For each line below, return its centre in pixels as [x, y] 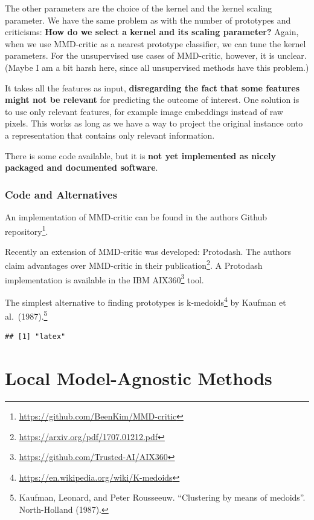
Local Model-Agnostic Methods [139, 378]
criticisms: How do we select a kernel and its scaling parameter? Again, [152, 32]
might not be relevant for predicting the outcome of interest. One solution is [152, 100]
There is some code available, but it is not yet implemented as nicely [141, 155]
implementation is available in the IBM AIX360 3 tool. [104, 278]
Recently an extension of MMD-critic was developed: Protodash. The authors [148, 251]
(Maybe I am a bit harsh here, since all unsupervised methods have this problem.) [157, 67]
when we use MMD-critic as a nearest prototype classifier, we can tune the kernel [155, 43]
